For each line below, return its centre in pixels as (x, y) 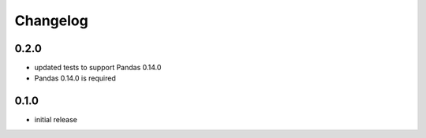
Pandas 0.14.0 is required (75, 78)
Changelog (51, 21)
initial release (56, 120)
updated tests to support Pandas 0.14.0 (98, 68)
